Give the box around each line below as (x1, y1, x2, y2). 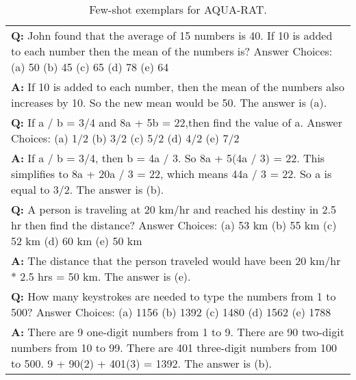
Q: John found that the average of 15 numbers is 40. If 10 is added (11, 27, 333, 43)
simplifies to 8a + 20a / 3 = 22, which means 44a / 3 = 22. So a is (11, 166, 332, 181)
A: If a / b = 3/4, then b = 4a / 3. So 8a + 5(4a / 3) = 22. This (11, 150, 325, 166)
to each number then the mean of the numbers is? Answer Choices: (11, 43, 333, 59)
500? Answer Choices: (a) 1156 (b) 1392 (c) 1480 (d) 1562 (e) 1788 (11, 304, 331, 320)
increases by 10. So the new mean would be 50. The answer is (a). (11, 94, 327, 110)
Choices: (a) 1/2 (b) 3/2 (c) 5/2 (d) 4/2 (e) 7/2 (11, 130, 240, 146)
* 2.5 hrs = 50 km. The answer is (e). (11, 268, 191, 284)
